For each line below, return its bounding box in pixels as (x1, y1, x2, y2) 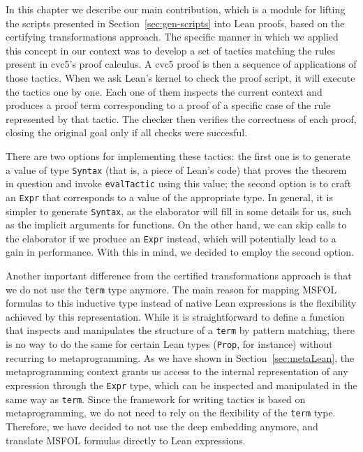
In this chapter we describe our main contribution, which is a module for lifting (6, 2, 346, 16)
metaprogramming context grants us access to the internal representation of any (6, 364, 348, 379)
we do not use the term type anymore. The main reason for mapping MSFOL (6, 282, 337, 296)
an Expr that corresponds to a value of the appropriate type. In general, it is (6, 189, 333, 204)
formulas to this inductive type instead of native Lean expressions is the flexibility (6, 296, 357, 310)
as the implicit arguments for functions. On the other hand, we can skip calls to (6, 217, 347, 232)
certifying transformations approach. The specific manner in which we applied (6, 29, 339, 44)
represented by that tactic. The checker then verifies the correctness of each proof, (6, 111, 357, 126)
